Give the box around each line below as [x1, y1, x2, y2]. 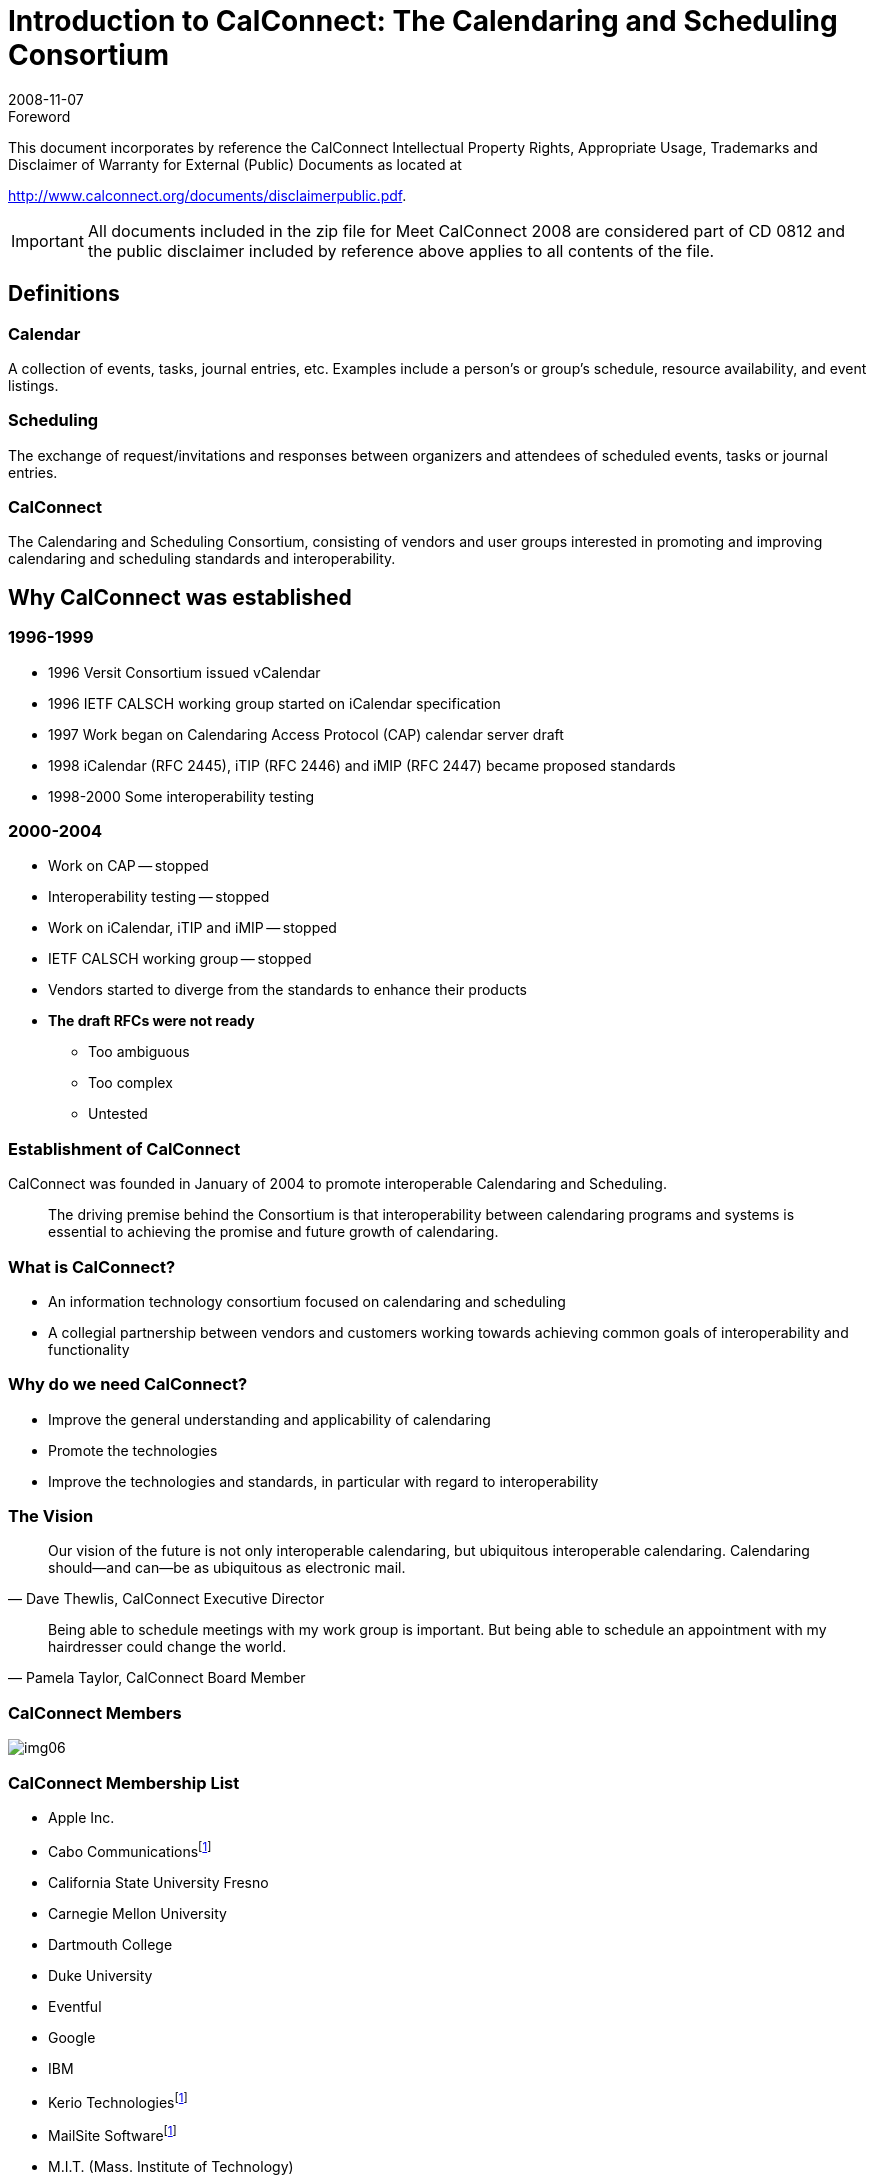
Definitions [8, 281, 120, 307]
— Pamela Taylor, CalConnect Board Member [8, 1669, 306, 1687]
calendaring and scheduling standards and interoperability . [8, 550, 396, 568]
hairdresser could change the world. [48, 1638, 287, 1656]
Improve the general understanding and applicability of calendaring [48, 1410, 491, 1428]
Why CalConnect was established [8, 584, 352, 610]
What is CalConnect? [8, 1256, 176, 1277]
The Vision [8, 1506, 94, 1527]
